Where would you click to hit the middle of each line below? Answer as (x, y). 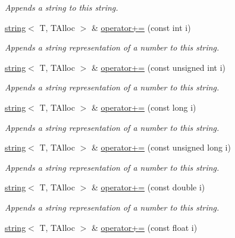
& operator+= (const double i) (148, 187)
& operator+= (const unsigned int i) (158, 67)
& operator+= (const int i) (141, 27)
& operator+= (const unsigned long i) (161, 147)
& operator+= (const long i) (144, 107)
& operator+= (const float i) (144, 227)
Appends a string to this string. (62, 7)
